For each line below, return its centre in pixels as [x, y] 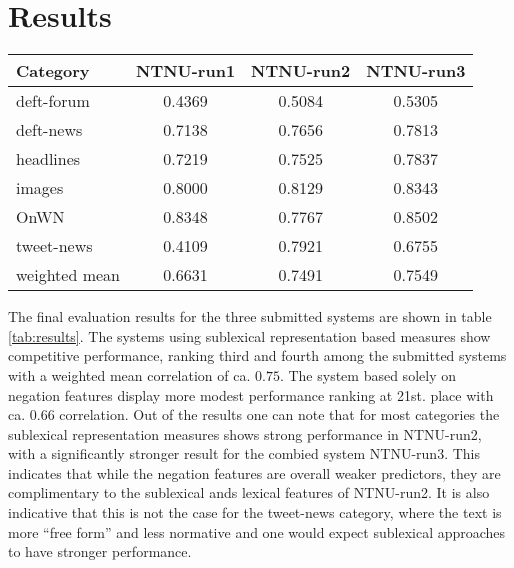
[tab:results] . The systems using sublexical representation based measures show [249, 335]
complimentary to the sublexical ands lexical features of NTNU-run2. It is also [249, 492]
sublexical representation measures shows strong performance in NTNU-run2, [245, 433]
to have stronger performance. [100, 551]
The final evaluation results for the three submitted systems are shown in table [250, 316]
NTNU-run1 [185, 71]
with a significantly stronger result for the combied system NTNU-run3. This [244, 453]
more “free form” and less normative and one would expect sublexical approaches [257, 531]
